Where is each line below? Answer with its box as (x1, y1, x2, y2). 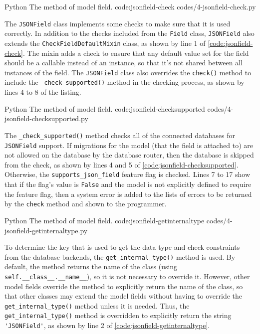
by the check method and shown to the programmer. (4, 198, 167, 209)
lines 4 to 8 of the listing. (4, 87, 81, 97)
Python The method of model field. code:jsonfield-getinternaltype (4, 215, 205, 225)
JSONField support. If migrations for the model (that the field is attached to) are (4, 140, 254, 150)
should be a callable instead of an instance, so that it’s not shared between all (4, 57, 243, 68)
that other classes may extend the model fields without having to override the (4, 291, 243, 301)
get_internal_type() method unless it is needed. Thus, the (4, 300, 190, 311)
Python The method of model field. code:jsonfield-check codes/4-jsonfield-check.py (4, 1, 256, 11)
